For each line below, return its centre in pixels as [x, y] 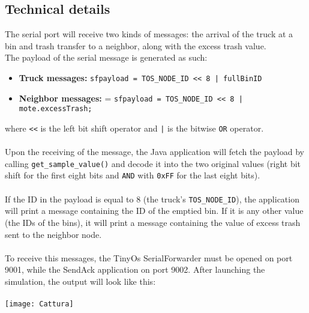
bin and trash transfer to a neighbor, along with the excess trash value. [136, 45]
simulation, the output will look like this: [80, 281]
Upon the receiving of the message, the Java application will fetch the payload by [154, 152]
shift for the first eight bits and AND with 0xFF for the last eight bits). [133, 175]
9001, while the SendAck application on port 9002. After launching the [135, 269]
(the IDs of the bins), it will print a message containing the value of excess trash [153, 222]
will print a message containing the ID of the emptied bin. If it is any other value [154, 211]
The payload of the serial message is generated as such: [106, 57]
